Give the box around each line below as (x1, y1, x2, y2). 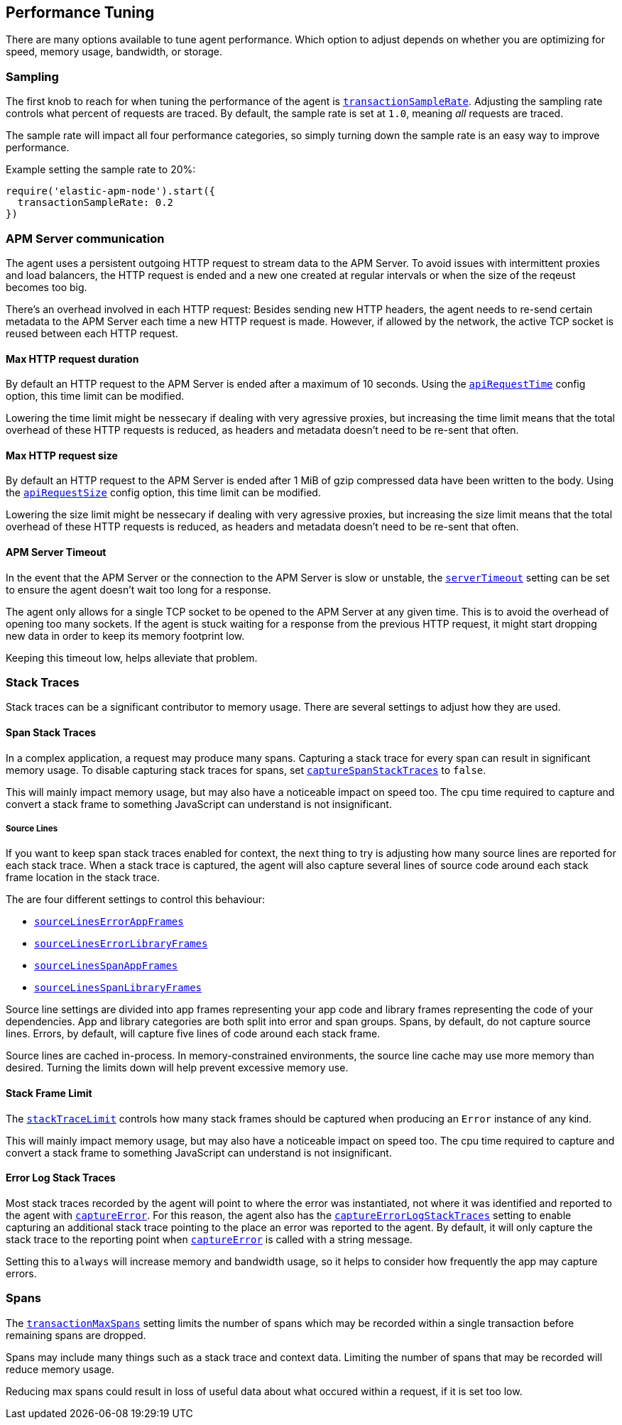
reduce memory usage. (6, 1363, 114, 1375)
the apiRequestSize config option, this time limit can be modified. (6, 486, 321, 499)
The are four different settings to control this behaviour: (6, 893, 266, 906)
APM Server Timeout (6, 545, 107, 558)
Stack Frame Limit (6, 1086, 92, 1099)
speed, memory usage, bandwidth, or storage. (6, 45, 223, 58)
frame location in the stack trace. (6, 871, 160, 884)
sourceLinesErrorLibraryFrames (34, 938, 208, 950)
